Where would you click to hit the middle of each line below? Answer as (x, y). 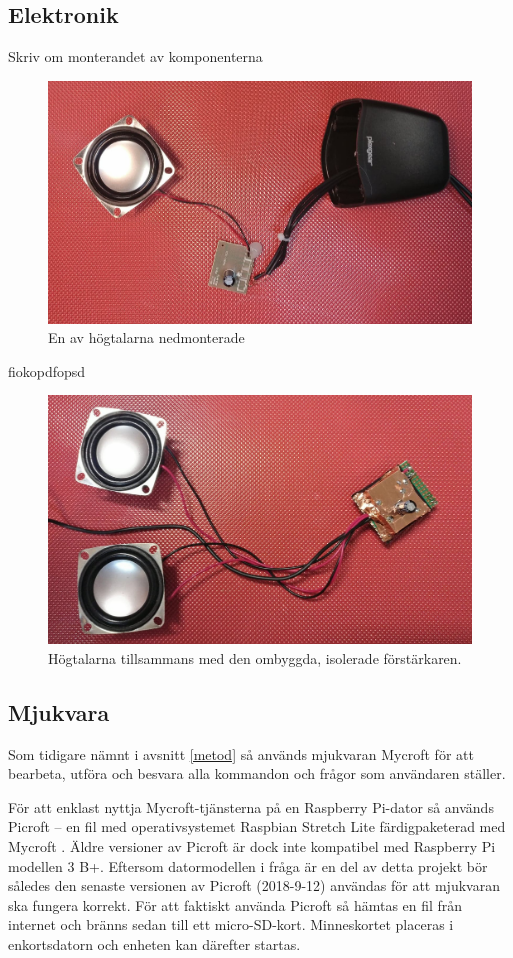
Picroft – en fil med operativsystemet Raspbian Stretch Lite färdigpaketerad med (257, 826)
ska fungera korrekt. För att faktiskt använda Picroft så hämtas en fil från (235, 904)
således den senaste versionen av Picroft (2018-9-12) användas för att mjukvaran (254, 885)
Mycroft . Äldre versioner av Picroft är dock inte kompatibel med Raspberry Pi (252, 846)
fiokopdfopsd (47, 370)
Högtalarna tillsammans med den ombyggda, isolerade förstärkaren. (255, 657)
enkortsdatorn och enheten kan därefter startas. (154, 944)
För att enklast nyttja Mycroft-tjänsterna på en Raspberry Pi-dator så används (251, 806)
